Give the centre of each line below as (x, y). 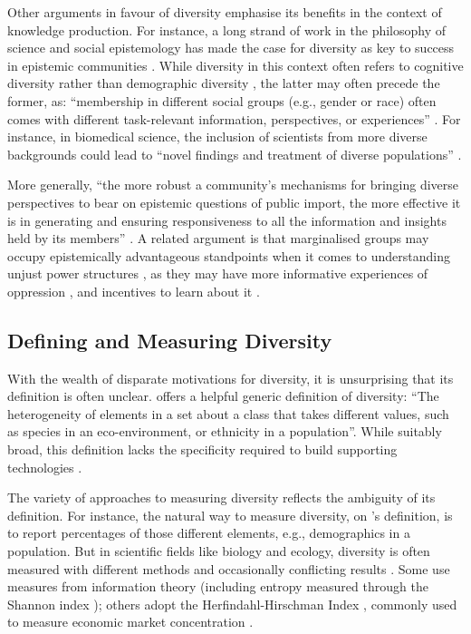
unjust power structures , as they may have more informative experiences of (218, 273)
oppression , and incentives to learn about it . (134, 291)
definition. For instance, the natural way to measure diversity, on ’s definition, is (230, 515)
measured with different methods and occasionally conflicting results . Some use (229, 568)
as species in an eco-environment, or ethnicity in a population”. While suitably (225, 431)
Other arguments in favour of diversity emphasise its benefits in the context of (225, 12)
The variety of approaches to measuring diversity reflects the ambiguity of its (221, 497)
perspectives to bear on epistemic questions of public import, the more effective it (234, 202)
